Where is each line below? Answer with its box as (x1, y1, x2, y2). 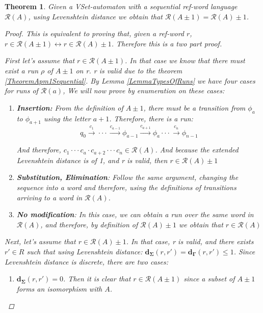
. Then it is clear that (63, 273, 131, 284)
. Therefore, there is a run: (109, 113, 193, 123)
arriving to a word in (16, 192, 83, 202)
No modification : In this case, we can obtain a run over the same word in (16, 209, 254, 220)
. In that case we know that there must (125, 55, 245, 66)
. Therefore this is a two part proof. (111, 38, 222, 48)
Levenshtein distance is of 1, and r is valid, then (16, 154, 168, 165)
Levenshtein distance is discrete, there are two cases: (5, 256, 168, 267)
